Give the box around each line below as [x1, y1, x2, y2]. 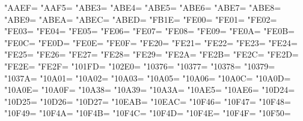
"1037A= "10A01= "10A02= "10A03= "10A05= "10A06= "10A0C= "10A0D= [4, 71, 291, 84]
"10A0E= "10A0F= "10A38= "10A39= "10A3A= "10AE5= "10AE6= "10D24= [4, 83, 295, 96]
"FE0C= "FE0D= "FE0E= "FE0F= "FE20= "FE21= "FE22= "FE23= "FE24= [4, 36, 298, 49]
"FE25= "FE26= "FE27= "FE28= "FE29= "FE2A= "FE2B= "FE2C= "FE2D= [4, 48, 299, 60]
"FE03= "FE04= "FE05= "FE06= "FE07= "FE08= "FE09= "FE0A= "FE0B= [4, 25, 295, 37]
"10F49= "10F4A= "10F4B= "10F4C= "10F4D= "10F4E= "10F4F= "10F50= [4, 107, 291, 119]
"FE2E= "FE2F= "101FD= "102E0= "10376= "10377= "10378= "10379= [4, 59, 275, 72]
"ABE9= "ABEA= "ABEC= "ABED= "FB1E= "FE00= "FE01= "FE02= [4, 13, 277, 25]
